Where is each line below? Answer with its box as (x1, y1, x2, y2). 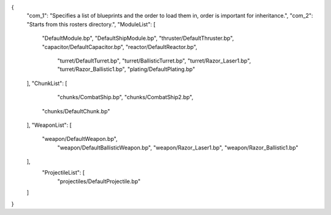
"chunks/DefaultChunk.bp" (42, 107, 110, 115)
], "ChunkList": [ (26, 80, 67, 87)
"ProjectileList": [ (42, 169, 85, 176)
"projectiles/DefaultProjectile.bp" (57, 178, 141, 185)
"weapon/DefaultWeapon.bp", (42, 135, 118, 143)
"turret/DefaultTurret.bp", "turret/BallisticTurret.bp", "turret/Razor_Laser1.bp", (57, 57, 251, 64)
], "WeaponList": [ (26, 121, 72, 129)
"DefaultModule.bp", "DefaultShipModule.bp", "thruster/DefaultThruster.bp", (42, 34, 234, 42)
